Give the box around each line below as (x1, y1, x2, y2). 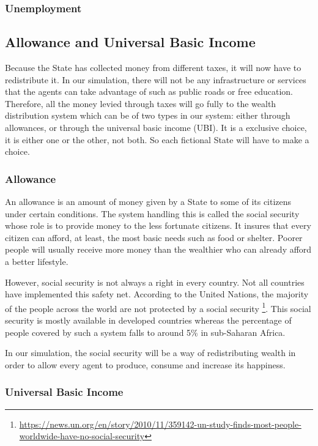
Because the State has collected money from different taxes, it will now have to (5, 61, 301, 74)
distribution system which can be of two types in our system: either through (5, 109, 290, 122)
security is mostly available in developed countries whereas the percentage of (5, 314, 292, 327)
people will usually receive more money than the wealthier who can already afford (5, 243, 312, 256)
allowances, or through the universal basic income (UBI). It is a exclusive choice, (5, 121, 307, 134)
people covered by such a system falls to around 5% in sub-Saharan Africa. (5, 325, 286, 338)
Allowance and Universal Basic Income (5, 32, 256, 51)
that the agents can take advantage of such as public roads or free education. (5, 85, 293, 98)
